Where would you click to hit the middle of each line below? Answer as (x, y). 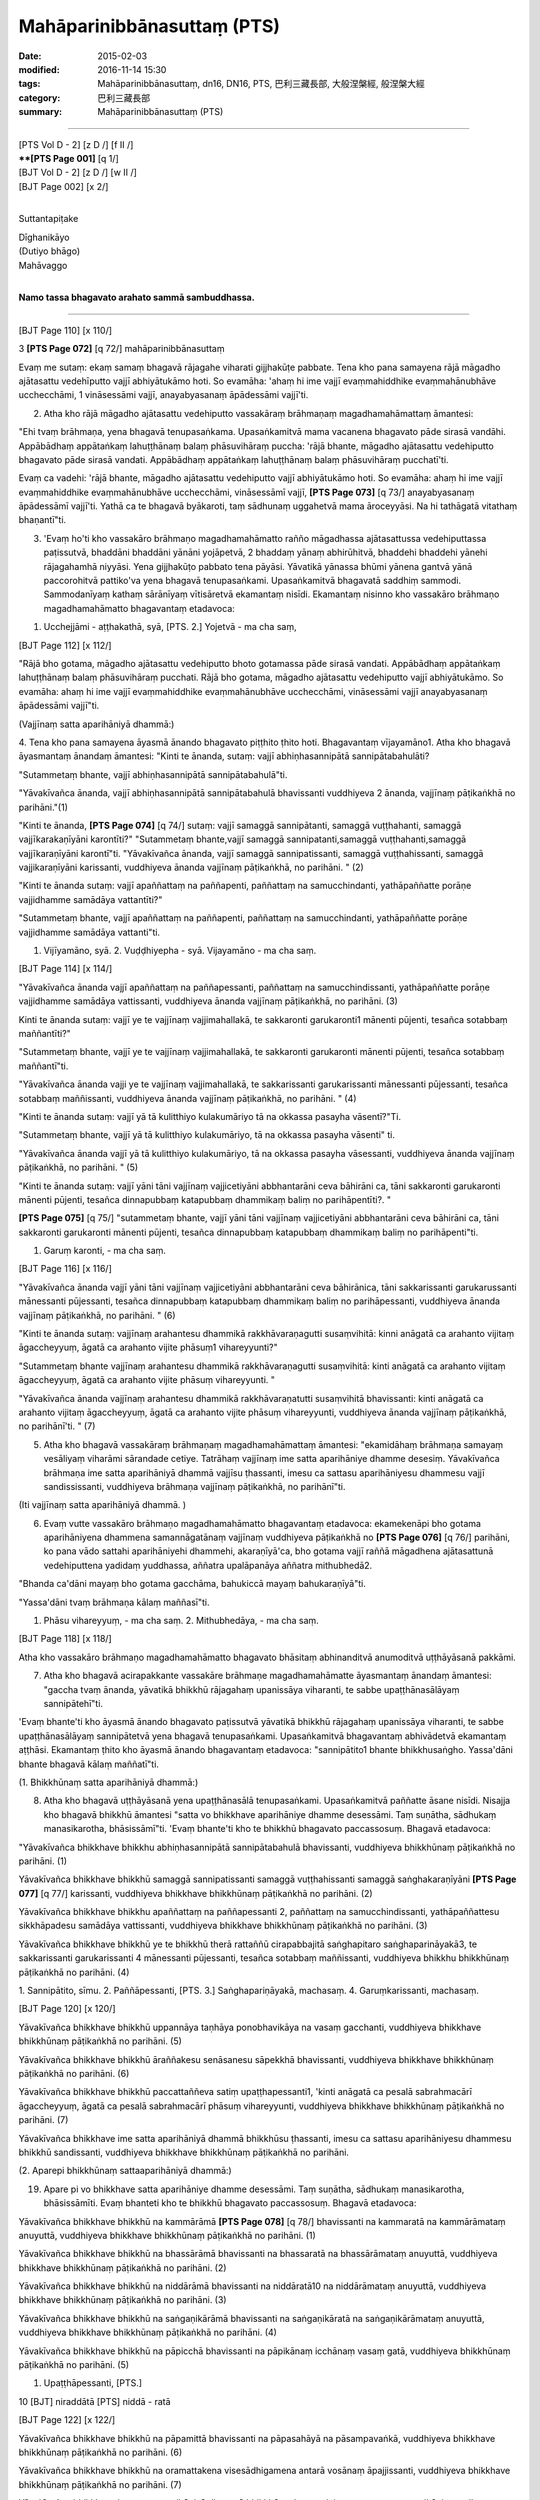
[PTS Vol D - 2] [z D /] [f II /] (76, 144)
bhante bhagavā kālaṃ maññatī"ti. (89, 1764)
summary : (40, 112)
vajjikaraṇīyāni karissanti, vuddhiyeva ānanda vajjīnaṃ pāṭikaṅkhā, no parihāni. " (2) (191, 867)
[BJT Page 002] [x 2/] (63, 186)
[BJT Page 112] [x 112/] (65, 645)
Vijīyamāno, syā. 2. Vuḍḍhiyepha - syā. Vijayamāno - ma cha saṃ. (180, 951)
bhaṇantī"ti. (42, 520)
